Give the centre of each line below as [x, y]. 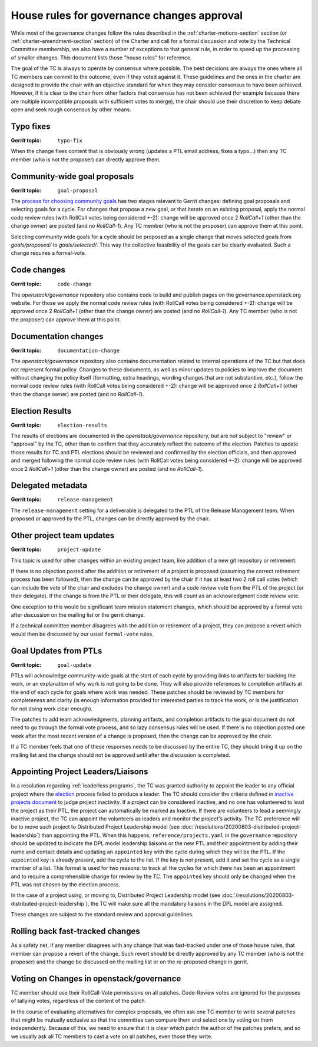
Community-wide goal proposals [72, 176]
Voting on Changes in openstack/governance [96, 978]
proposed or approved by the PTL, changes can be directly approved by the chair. [110, 518]
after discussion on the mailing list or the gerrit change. [78, 614]
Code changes [38, 270]
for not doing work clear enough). [52, 709]
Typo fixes [31, 126]
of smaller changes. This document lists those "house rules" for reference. [101, 57]
